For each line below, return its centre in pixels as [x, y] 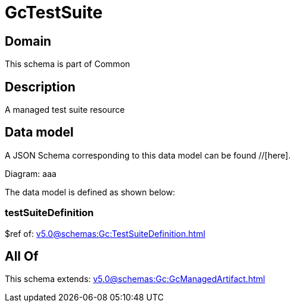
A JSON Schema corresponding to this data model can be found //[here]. [148, 155]
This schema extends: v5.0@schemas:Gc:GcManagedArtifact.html [135, 279]
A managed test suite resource [65, 110]
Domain [28, 41]
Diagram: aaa [31, 173]
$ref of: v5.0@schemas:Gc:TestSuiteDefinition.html [105, 233]
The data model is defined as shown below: [90, 192]
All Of [22, 257]
